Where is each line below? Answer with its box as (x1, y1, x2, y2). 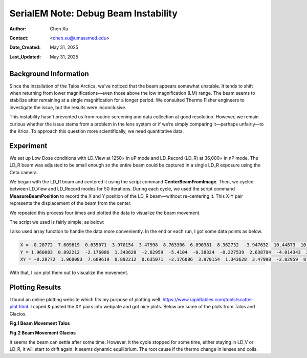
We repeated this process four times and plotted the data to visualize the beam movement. (9, 209, 201, 216)
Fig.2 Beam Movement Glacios (9, 329, 76, 335)
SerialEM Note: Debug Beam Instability (9, 8, 178, 19)
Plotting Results (9, 283, 61, 291)
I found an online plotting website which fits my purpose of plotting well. (9, 297, 162, 303)
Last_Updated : (9, 54, 41, 60)
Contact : (9, 35, 29, 41)
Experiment (9, 141, 48, 150)
